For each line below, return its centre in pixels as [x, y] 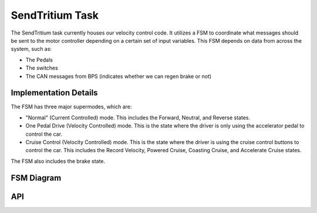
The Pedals [39, 60]
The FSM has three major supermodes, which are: [71, 107]
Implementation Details [54, 93]
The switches [42, 68]
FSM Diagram [36, 178]
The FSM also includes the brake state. [58, 161]
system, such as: [31, 49]
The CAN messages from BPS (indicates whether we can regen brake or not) [119, 76]
